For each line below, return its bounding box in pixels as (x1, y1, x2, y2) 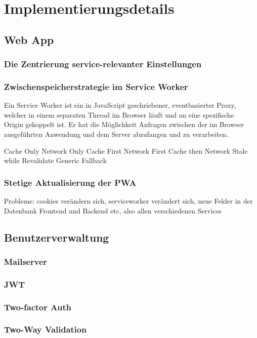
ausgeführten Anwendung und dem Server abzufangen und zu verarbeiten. (4, 129, 228, 139)
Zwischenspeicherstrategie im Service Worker (4, 80, 188, 92)
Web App (4, 32, 54, 47)
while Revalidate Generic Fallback (4, 155, 107, 166)
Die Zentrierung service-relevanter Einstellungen (4, 58, 202, 70)
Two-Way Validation (4, 323, 87, 336)
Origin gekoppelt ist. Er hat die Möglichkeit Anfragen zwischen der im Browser (4, 119, 244, 129)
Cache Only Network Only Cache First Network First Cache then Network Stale (4, 145, 248, 156)
